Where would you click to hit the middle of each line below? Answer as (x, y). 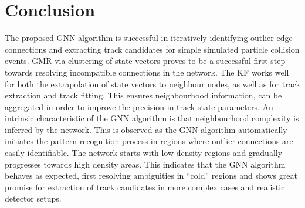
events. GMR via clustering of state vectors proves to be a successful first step (145, 61)
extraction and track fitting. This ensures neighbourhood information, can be (143, 95)
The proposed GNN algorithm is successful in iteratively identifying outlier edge (149, 38)
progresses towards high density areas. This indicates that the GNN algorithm (145, 164)
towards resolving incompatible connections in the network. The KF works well (147, 72)
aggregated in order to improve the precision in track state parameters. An (139, 106)
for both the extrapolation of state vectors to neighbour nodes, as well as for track (152, 83)
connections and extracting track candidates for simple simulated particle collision (152, 49)
